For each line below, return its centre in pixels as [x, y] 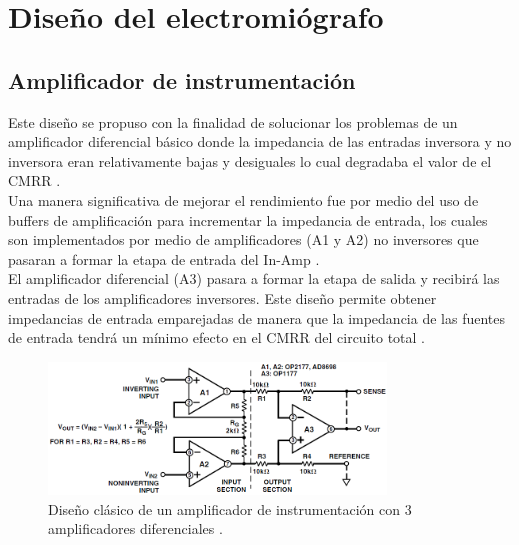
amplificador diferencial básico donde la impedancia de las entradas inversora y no [260, 141]
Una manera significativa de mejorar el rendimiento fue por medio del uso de [243, 199]
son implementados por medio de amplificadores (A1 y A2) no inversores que [243, 239]
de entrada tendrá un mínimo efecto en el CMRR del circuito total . [217, 337]
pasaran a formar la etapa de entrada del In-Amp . [164, 258]
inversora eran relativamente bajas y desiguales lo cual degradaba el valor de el [250, 160]
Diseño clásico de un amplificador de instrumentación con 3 [230, 508]
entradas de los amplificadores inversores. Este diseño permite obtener [222, 297]
